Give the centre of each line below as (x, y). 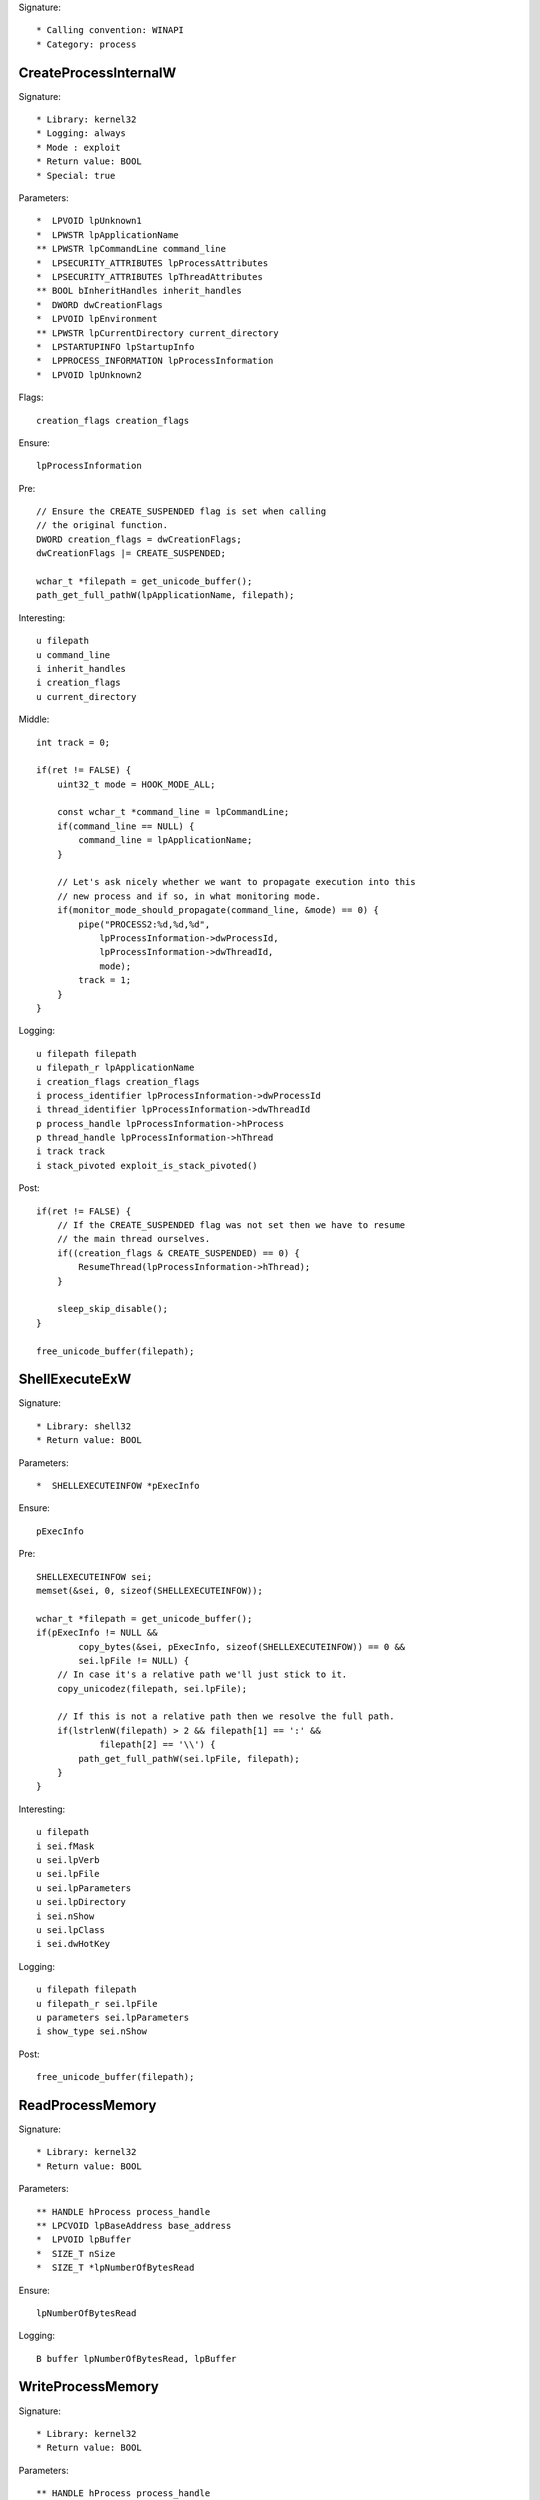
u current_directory (86, 696)
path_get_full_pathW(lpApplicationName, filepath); (165, 595)
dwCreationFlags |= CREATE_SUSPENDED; (131, 553)
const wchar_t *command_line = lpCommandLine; (173, 812)
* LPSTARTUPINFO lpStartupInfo (115, 346)
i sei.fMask (65, 1846)
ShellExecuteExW (75, 1379)
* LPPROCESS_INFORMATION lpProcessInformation (155, 361)
